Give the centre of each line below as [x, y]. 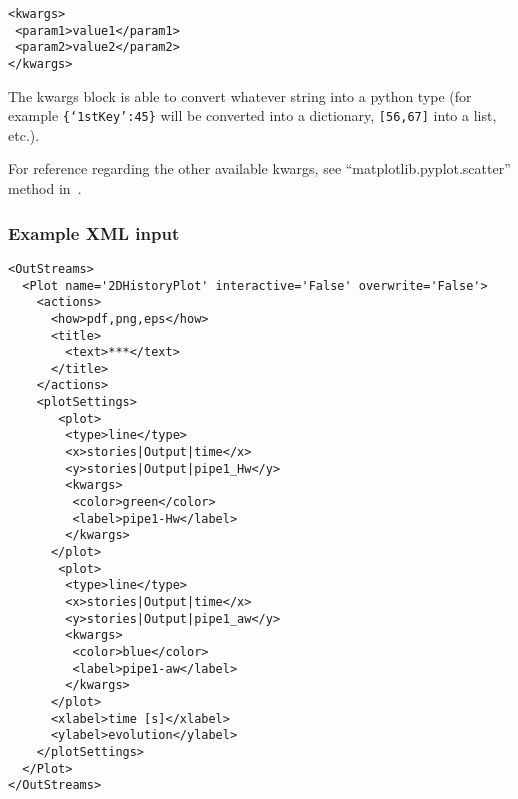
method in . [45, 188]
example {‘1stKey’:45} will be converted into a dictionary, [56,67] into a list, [252, 115]
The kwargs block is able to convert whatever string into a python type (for [240, 95]
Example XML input [94, 232]
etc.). [24, 134]
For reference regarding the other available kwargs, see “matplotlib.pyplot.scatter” [259, 168]
